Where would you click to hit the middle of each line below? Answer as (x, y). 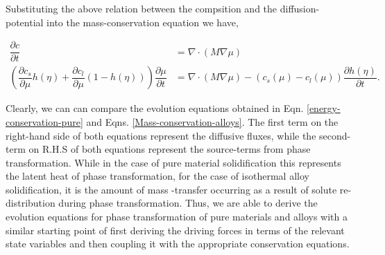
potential (25, 22)
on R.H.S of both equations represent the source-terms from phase (170, 149)
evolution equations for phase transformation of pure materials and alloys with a (177, 217)
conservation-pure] (44, 121)
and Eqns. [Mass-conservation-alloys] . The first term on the (212, 121)
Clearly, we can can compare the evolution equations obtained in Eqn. (155, 108)
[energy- (323, 108)
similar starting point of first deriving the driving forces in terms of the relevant (175, 230)
